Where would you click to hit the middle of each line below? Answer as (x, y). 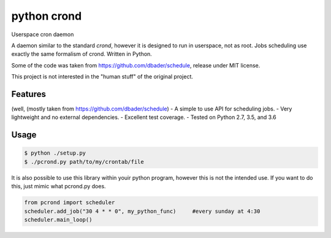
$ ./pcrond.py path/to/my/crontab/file (84, 162)
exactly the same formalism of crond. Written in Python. (82, 54)
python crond (47, 16)
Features (29, 94)
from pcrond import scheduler (70, 203)
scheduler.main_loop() (58, 220)
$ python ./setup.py (55, 153)
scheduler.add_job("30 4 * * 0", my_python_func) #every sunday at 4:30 (142, 211)
